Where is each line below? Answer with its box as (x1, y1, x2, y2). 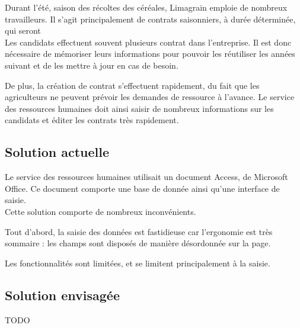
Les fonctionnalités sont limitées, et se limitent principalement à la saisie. (5, 256, 270, 269)
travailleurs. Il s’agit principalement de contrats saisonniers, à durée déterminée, (5, 12, 296, 25)
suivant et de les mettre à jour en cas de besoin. (5, 59, 178, 71)
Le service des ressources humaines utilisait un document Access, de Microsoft (5, 171, 288, 183)
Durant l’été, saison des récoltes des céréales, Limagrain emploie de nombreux (5, 1, 288, 13)
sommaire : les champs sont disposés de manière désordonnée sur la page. (5, 237, 271, 249)
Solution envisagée (5, 285, 120, 304)
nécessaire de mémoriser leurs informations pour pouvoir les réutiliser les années (5, 47, 295, 60)
